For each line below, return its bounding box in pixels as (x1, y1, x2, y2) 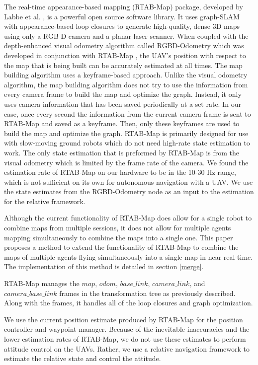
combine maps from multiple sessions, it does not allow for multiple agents (4, 222, 231, 233)
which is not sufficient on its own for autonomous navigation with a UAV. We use (4, 176, 253, 187)
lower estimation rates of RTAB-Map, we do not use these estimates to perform (4, 334, 246, 344)
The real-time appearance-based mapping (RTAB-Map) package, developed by (4, 1, 243, 11)
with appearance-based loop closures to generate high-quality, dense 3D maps (4, 21, 240, 31)
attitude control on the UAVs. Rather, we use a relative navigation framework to (4, 343, 250, 354)
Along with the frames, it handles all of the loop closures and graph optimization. (4, 297, 253, 308)
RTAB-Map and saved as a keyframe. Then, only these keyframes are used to (4, 118, 240, 129)
